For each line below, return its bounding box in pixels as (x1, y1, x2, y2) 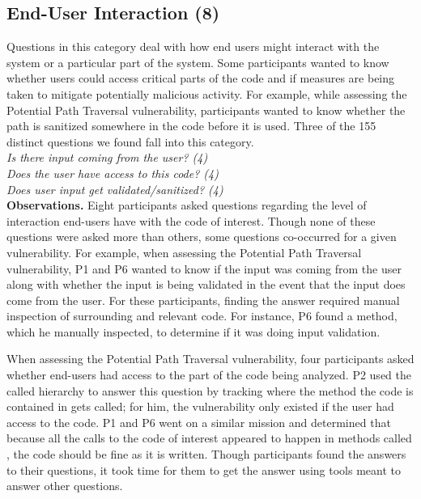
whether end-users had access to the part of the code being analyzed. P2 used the (6, 366, 411, 383)
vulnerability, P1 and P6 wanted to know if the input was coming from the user (6, 260, 402, 277)
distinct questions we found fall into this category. (6, 133, 254, 150)
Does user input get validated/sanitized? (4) (6, 180, 223, 197)
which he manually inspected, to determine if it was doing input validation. (6, 323, 381, 340)
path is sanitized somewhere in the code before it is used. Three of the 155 (6, 117, 376, 134)
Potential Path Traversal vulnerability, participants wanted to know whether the (6, 101, 406, 118)
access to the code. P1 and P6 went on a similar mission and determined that (6, 413, 391, 430)
